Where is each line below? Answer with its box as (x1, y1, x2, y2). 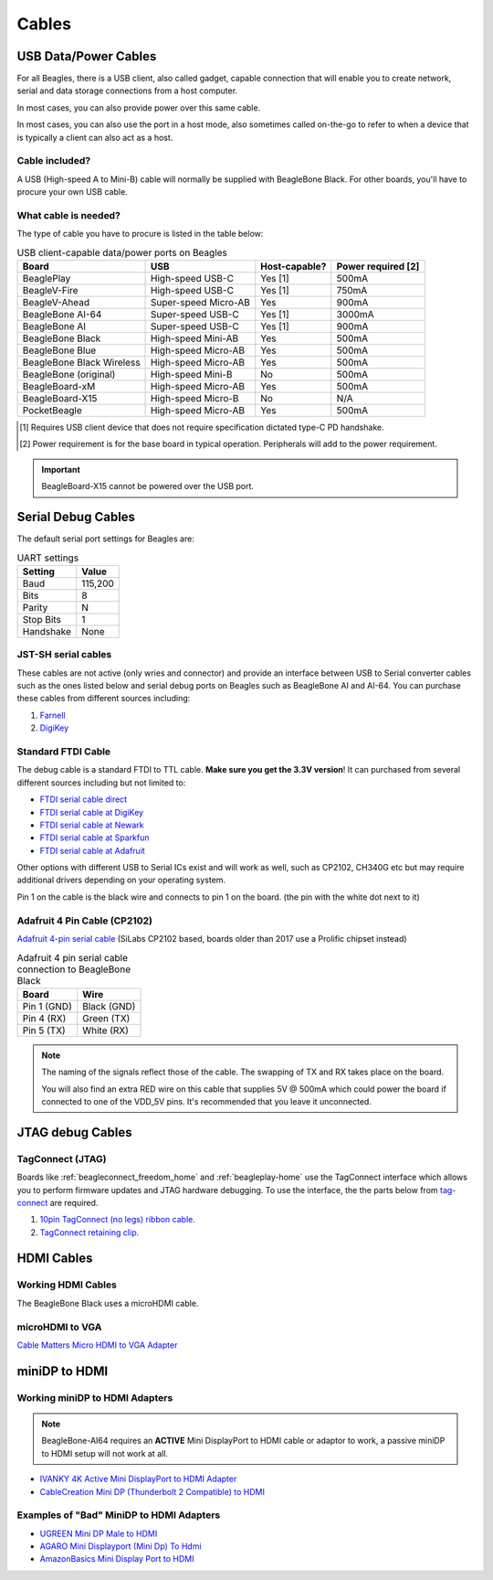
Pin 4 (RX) (22, 1011, 67, 1024)
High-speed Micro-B (151, 392, 239, 405)
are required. (49, 1197, 99, 1208)
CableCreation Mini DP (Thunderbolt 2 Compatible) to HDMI (39, 1486, 265, 1497)
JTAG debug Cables (16, 1125, 132, 1140)
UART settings (16, 551, 79, 564)
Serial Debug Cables (16, 509, 136, 525)
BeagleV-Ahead (22, 296, 90, 309)
